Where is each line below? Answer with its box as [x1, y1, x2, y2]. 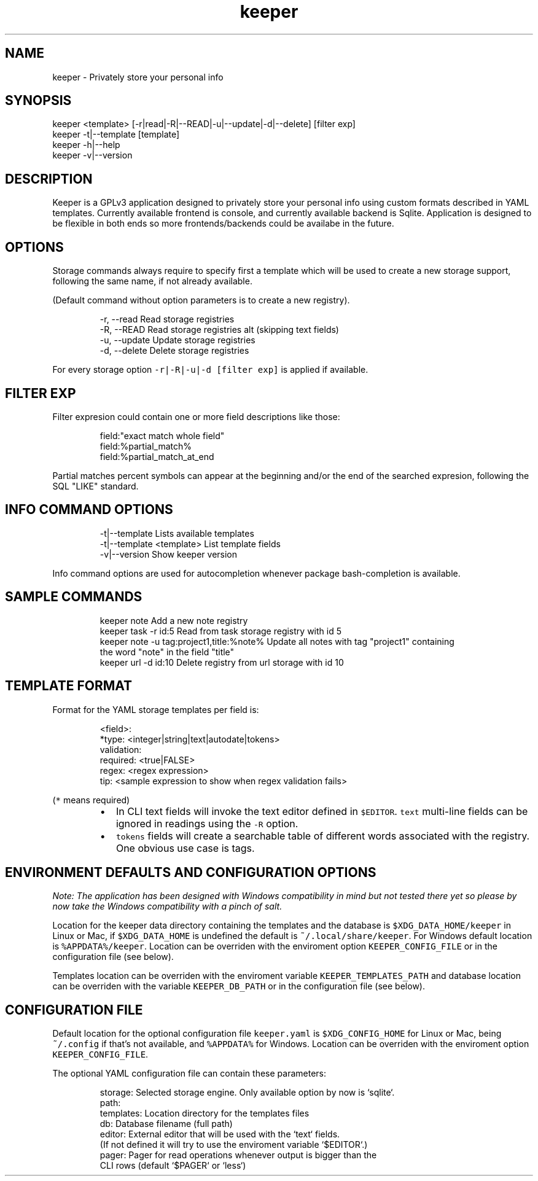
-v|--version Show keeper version [99, 548, 238, 559]
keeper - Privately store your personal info [52, 71, 224, 82]
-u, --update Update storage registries [99, 335, 255, 346]
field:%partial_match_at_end [99, 451, 214, 462]
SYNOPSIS [5, 93, 72, 109]
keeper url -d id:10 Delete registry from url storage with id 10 [99, 657, 344, 668]
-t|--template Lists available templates [99, 528, 254, 539]
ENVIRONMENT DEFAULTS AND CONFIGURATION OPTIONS [5, 864, 376, 880]
